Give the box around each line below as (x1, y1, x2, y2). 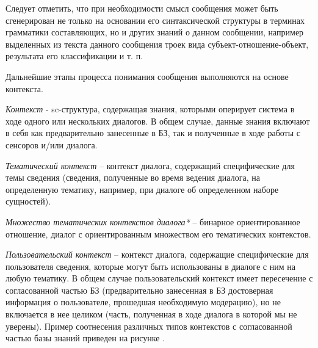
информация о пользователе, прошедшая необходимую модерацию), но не (5, 295, 281, 308)
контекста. (5, 82, 43, 95)
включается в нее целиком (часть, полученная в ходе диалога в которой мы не (5, 308, 297, 321)
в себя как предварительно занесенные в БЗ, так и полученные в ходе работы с (5, 126, 301, 139)
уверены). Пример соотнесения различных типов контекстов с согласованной (5, 319, 292, 332)
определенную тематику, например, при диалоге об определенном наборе (5, 183, 279, 195)
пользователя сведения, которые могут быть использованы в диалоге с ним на (5, 259, 295, 272)
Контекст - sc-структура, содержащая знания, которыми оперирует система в (5, 103, 295, 115)
